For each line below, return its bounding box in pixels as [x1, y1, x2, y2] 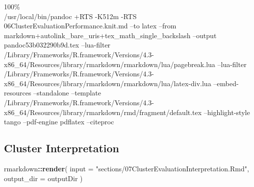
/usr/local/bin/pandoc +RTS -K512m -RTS [4, 11, 137, 21]
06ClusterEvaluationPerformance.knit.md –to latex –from [4, 21, 177, 31]
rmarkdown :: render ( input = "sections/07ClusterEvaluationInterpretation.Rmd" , [4, 163, 249, 173]
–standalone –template [33, 88, 101, 98]
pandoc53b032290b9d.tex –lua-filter [4, 40, 111, 50]
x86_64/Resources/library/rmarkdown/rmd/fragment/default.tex [4, 107, 202, 117]
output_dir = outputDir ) [4, 173, 83, 183]
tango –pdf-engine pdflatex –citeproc [4, 117, 114, 127]
